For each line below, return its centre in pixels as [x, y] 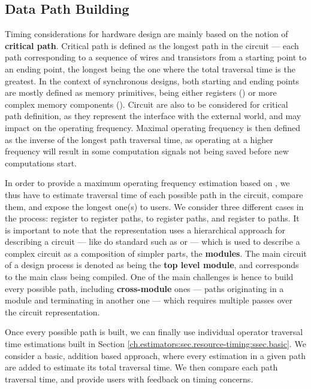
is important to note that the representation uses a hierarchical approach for [145, 230]
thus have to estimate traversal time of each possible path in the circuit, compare [154, 194]
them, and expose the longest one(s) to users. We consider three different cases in [154, 206]
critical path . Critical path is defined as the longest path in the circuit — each [152, 45]
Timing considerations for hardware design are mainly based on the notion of [147, 34]
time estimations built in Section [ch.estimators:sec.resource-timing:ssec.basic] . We [155, 344]
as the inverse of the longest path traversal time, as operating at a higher [139, 139]
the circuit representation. [52, 311]
